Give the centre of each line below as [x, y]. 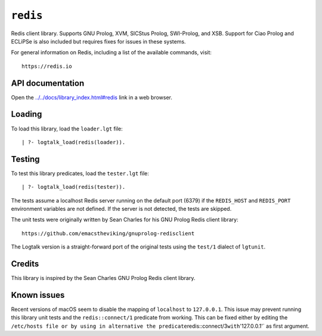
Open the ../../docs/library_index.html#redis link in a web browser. [92, 97]
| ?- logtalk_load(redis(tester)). [74, 187]
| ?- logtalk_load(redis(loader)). [74, 142]
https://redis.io [47, 66]
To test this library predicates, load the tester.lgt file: [80, 173]
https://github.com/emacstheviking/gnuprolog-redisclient [108, 233]
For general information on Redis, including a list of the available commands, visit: [111, 52]
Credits [25, 264]
